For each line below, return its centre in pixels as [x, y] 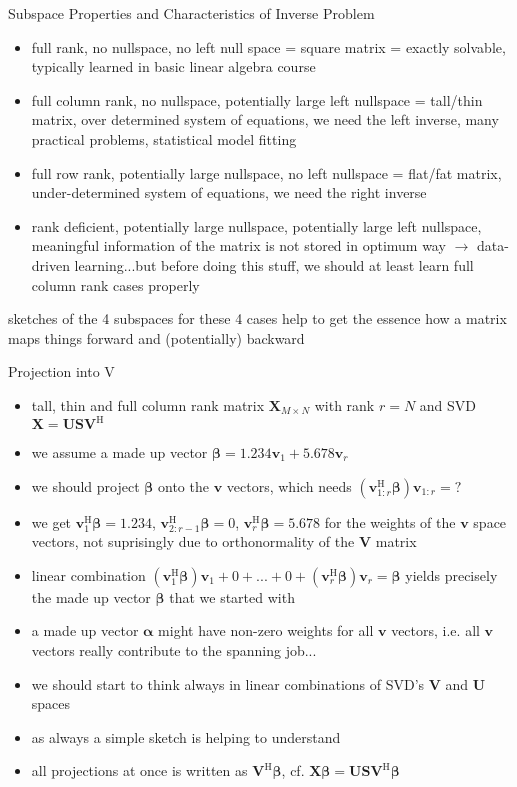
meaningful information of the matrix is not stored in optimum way [238, 245]
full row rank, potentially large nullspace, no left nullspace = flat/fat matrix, [266, 172]
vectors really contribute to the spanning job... [174, 649]
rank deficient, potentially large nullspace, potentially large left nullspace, [256, 225]
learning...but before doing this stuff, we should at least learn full [274, 264]
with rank [344, 404]
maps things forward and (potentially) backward [156, 337]
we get [51, 521]
